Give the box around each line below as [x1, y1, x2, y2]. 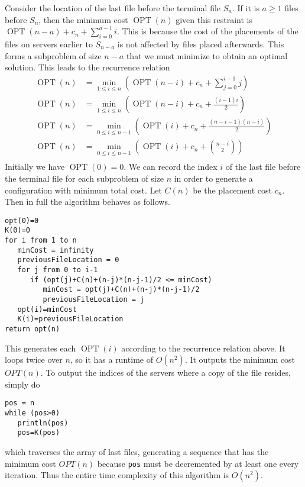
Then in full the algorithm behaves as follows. [5, 195, 170, 208]
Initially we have [5, 160, 65, 173]
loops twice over [5, 353, 63, 366]
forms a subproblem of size [5, 49, 102, 62]
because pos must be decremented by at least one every [97, 457, 299, 469]
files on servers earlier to [5, 37, 93, 50]
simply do [5, 378, 40, 390]
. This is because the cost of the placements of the [116, 25, 298, 37]
